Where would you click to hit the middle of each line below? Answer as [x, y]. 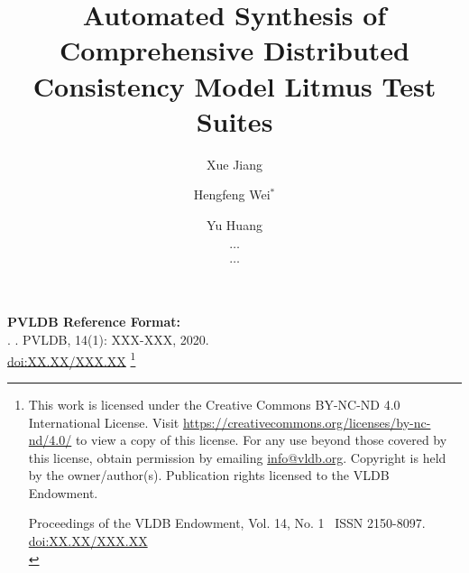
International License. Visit [104, 422]
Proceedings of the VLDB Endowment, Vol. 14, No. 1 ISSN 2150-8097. [227, 523]
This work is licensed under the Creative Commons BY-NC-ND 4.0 [214, 404]
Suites [234, 120]
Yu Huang [234, 224]
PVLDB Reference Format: [94, 322]
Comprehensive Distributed [234, 50]
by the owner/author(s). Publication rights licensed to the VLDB [209, 475]
